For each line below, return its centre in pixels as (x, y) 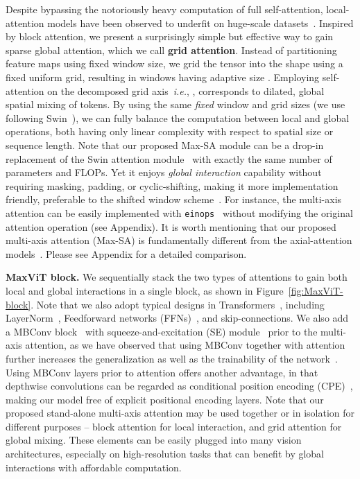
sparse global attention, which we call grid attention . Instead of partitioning (171, 50)
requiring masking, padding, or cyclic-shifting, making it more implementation (172, 185)
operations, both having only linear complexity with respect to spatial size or (170, 131)
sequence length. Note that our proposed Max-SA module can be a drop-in (165, 145)
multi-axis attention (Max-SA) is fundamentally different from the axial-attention (179, 240)
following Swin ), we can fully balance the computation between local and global (178, 117)
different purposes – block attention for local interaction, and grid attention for (174, 426)
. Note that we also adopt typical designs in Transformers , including (178, 304)
